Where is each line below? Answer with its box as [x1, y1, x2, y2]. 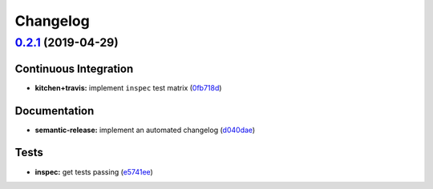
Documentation [14, 104, 95, 118]
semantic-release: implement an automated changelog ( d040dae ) [34, 125, 256, 135]
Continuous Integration [14, 62, 134, 75]
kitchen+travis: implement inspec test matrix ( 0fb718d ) [34, 82, 222, 92]
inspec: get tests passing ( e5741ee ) [34, 167, 154, 176]
